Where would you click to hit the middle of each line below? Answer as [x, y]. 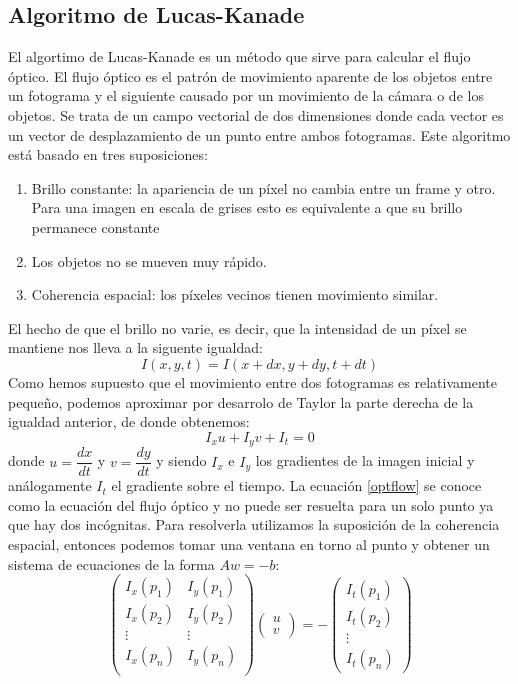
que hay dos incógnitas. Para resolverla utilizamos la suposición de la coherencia [254, 524]
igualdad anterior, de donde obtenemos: [129, 421]
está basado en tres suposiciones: [108, 154]
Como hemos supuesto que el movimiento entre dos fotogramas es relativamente [252, 381]
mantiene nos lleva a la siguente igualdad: [135, 347]
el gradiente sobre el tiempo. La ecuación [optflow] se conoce [296, 485]
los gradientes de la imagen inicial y [365, 460]
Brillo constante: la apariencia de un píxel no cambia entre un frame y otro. [263, 187]
